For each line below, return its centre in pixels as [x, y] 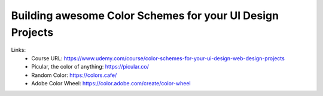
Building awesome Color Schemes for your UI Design [145, 16]
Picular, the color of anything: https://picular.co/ [90, 67]
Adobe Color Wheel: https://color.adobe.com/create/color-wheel [111, 83]
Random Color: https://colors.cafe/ [74, 75]
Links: [19, 50]
